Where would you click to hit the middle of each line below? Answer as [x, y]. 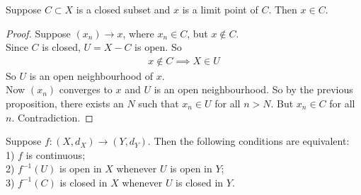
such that [159, 103]
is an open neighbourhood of [91, 75]
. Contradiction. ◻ [52, 117]
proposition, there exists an [65, 103]
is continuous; [56, 154]
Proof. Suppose [38, 33]
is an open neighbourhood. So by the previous [253, 89]
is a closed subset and [123, 9]
